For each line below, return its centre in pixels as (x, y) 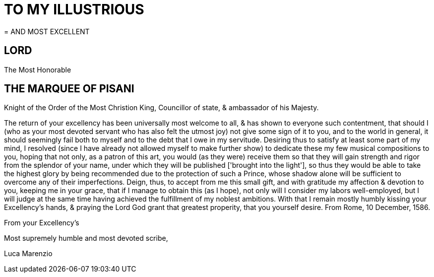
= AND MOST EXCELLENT (47, 31)
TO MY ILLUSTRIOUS (74, 9)
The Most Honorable (38, 69)
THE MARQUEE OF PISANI (69, 89)
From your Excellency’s (42, 223)
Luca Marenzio (28, 254)
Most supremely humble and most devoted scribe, (86, 238)
